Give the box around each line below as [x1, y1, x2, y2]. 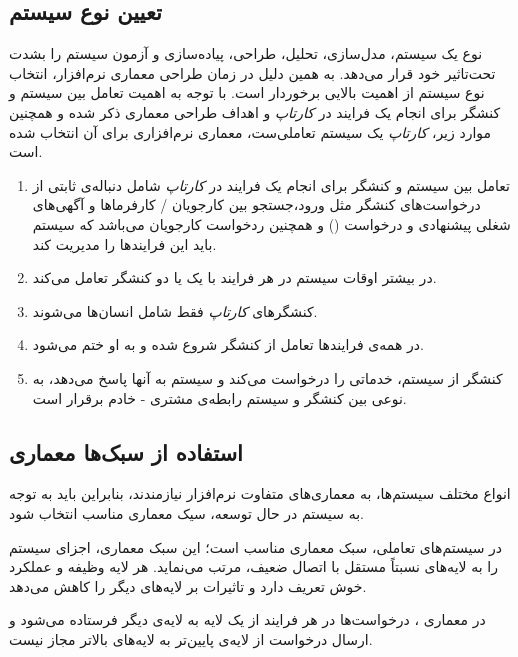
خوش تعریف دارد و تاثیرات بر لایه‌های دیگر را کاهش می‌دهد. [9, 575, 367, 596]
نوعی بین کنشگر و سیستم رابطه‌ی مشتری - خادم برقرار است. [32, 387, 407, 408]
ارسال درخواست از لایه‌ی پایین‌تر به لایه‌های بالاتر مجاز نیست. [9, 628, 373, 649]
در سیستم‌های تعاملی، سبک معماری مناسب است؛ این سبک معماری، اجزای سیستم [9, 536, 503, 557]
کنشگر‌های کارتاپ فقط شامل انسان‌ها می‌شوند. [32, 300, 318, 321]
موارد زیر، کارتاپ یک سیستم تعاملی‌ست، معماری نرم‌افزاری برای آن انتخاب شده [9, 121, 492, 142]
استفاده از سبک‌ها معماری [9, 436, 243, 467]
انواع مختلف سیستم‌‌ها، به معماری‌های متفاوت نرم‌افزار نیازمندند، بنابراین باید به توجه [9, 483, 511, 504]
